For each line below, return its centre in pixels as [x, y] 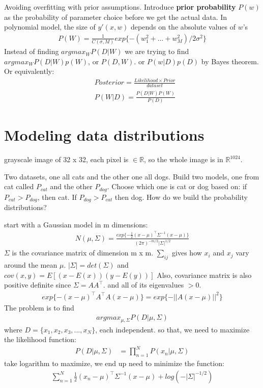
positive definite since [38, 285]
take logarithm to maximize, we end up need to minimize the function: [114, 363]
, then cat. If [57, 197]
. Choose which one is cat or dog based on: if [177, 186]
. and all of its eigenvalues [143, 285]
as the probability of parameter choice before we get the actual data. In [116, 17]
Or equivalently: [29, 71]
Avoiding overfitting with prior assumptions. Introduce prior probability [120, 7]
